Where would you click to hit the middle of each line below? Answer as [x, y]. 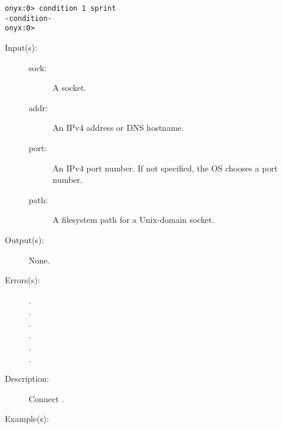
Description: [27, 379]
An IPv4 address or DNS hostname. [118, 128]
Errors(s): [22, 280]
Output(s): [24, 239]
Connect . [47, 398]
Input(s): [21, 47]
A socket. [70, 88]
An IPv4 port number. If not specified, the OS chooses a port [165, 168]
